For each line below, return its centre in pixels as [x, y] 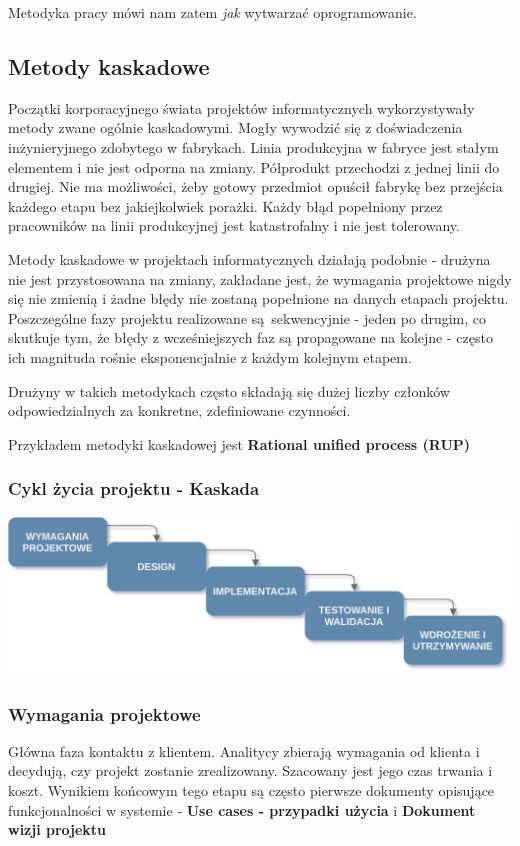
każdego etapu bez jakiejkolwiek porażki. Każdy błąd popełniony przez [225, 205]
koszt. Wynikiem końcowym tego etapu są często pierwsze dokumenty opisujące [251, 790]
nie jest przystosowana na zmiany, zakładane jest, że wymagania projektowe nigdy [260, 278]
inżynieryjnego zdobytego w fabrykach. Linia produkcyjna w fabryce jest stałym [253, 146]
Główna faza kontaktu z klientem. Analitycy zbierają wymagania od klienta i [244, 750]
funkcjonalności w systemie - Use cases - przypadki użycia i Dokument [242, 809]
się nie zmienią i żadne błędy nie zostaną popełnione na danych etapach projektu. [258, 298]
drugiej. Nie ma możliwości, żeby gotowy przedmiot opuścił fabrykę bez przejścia [255, 186]
